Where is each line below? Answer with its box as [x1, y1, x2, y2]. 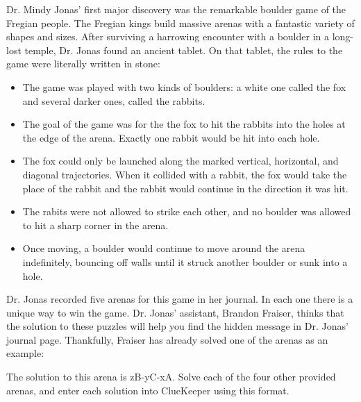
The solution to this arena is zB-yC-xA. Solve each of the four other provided [6, 369, 336, 384]
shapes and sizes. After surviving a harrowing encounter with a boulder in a [6, 29, 329, 44]
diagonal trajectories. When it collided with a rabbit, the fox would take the [22, 167, 347, 181]
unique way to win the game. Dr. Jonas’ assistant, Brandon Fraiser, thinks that [6, 305, 344, 319]
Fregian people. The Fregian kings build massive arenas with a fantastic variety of [6, 15, 355, 30]
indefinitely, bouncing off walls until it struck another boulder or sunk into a [22, 254, 348, 269]
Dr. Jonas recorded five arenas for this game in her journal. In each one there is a [6, 292, 353, 306]
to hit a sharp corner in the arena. [22, 217, 169, 232]
